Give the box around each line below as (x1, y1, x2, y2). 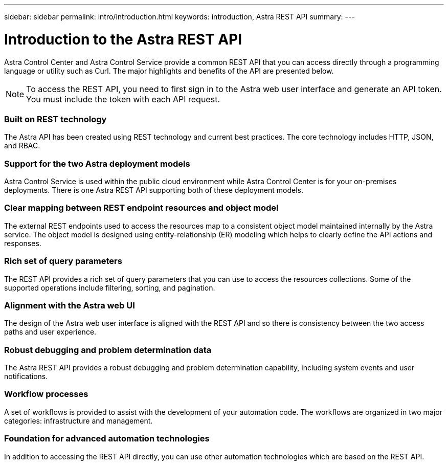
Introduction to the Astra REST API (4, 30, 242, 48)
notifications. (4, 372, 48, 381)
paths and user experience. (4, 327, 97, 337)
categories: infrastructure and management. (4, 416, 153, 425)
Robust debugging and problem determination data (4, 344, 212, 355)
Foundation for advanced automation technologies (4, 433, 210, 444)
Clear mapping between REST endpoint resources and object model (4, 203, 279, 213)
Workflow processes (4, 389, 88, 400)
